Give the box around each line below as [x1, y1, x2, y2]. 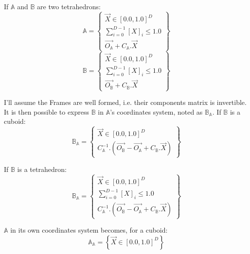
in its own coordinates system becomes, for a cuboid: [10, 225, 168, 235]
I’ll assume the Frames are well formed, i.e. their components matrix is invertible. [4, 97, 247, 107]
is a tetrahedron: [17, 164, 67, 174]
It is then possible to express [4, 106, 89, 117]
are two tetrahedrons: [37, 1, 101, 11]
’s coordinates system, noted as [110, 106, 203, 117]
